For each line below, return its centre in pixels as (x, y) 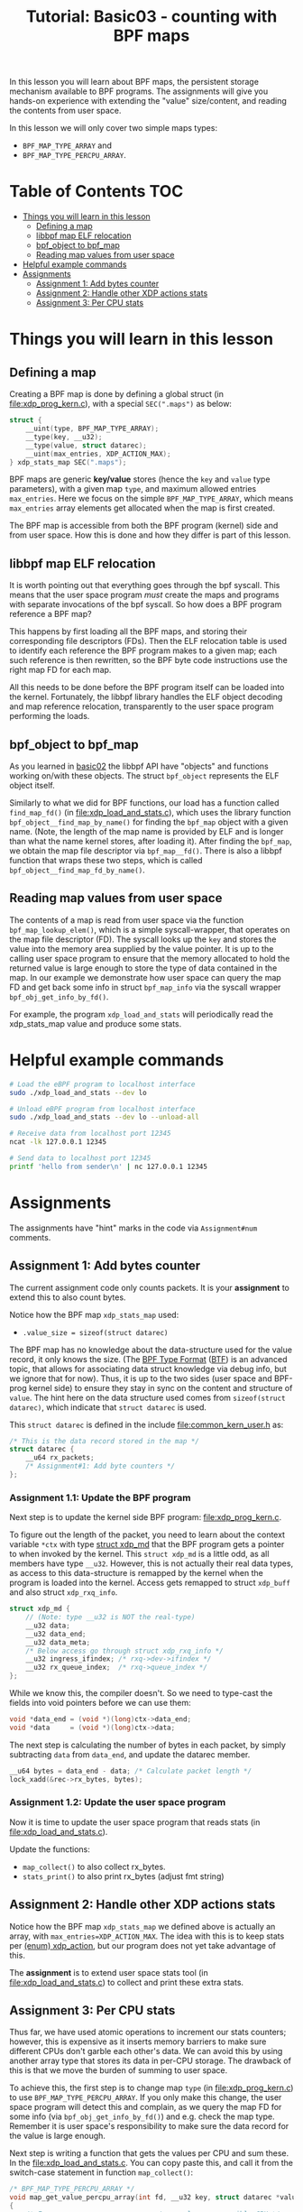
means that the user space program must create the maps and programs (144, 595)
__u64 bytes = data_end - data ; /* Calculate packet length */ (131, 1771)
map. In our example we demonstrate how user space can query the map (145, 977)
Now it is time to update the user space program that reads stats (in (135, 1822)
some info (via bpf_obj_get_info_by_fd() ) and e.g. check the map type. (142, 2116)
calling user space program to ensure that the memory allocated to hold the (150, 958)
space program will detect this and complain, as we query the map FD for (146, 2107)
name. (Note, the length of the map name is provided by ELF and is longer (147, 831)
